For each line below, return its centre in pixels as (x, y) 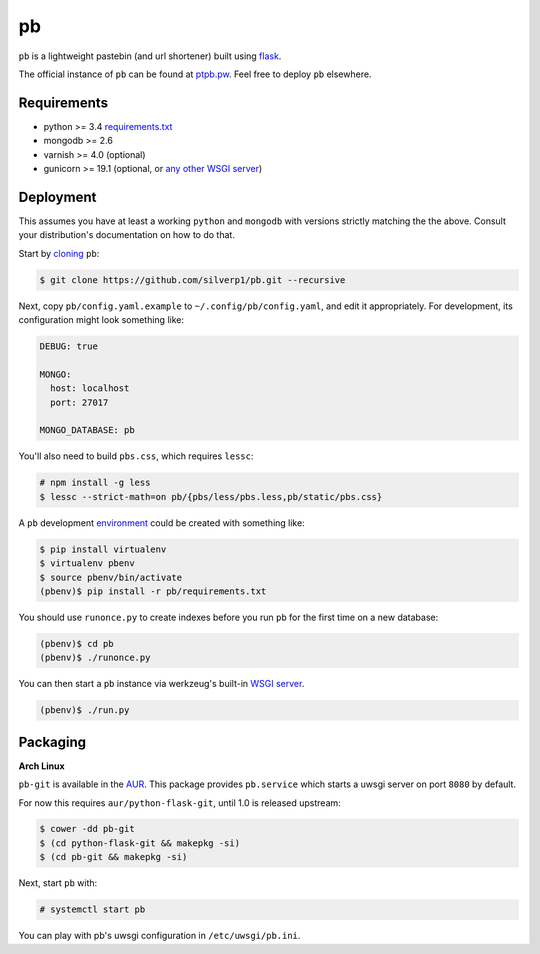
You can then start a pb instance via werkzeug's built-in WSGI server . (161, 684)
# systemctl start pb (92, 909)
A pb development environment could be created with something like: (161, 522)
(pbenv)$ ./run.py (84, 710)
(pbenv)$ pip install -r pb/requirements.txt (153, 591)
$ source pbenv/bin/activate (111, 577)
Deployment (57, 196)
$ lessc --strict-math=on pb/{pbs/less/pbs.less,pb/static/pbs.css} (211, 496)
